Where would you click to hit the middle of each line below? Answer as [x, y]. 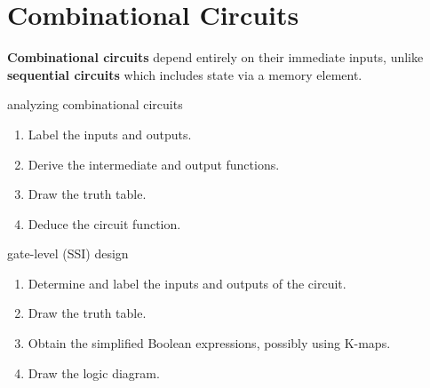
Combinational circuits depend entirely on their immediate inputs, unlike [215, 57]
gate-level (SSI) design [68, 253]
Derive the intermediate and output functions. [154, 164]
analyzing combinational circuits [95, 104]
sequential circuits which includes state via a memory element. [185, 74]
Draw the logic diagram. [94, 372]
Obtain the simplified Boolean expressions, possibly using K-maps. [209, 343]
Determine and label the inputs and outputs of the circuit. [187, 283]
